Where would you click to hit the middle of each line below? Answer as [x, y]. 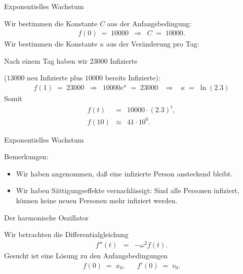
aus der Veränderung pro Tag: [153, 44]
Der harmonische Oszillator [46, 217]
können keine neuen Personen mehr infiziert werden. [97, 200]
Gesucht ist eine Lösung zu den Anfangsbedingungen [86, 255]
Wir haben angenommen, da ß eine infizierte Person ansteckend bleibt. [124, 173]
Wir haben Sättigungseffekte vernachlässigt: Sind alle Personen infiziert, [128, 190]
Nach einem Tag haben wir [46, 60]
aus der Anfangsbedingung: [149, 23]
